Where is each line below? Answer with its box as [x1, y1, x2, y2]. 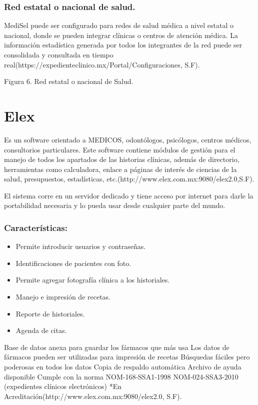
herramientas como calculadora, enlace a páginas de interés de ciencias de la [4, 163, 237, 174]
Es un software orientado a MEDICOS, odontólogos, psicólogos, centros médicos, [4, 134, 251, 144]
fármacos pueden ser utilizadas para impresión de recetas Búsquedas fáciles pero [4, 351, 250, 362]
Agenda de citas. [15, 325, 67, 335]
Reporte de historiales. [15, 308, 85, 318]
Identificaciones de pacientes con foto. [15, 257, 131, 268]
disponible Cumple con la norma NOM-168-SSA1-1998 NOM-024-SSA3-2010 [4, 371, 238, 381]
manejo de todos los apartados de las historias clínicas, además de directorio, [4, 154, 239, 164]
